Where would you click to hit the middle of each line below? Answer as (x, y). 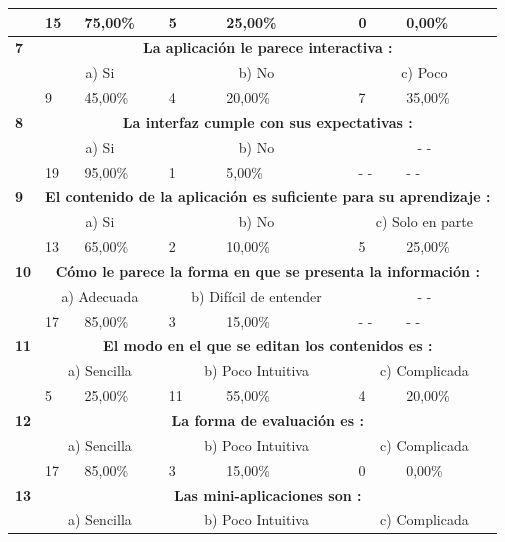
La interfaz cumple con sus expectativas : (267, 121)
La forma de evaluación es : (267, 420)
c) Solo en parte (424, 221)
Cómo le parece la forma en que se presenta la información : (267, 270)
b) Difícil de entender (256, 295)
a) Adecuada (100, 295)
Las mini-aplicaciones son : (268, 494)
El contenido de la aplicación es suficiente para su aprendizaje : (268, 196)
